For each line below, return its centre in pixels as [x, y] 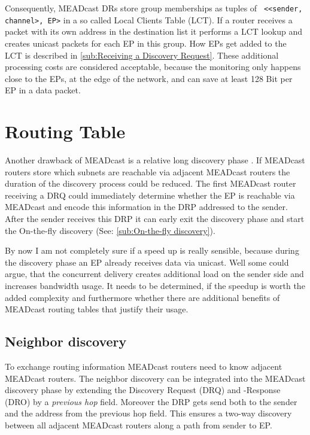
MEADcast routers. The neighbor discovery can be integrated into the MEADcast [155, 378]
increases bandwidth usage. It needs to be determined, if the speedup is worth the [155, 285]
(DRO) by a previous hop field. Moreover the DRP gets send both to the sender [151, 401]
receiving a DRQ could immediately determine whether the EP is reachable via [150, 195]
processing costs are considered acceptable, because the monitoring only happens [153, 67]
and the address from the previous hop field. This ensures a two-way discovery [148, 413]
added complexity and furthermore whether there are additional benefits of [142, 297]
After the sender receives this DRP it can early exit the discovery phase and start [155, 218]
